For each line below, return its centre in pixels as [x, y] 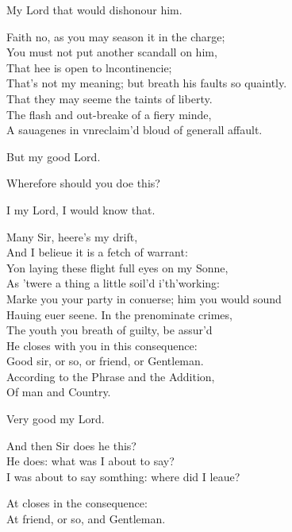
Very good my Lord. [56, 419]
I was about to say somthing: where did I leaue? [123, 476]
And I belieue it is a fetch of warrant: [97, 252]
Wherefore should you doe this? [83, 183]
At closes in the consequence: [77, 503]
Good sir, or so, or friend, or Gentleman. [105, 361]
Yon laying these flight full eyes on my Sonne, [117, 267]
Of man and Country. [59, 392]
